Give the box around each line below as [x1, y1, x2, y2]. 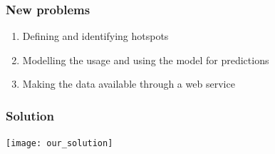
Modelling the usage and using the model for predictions [22, 52, 269, 67]
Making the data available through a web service [22, 76, 235, 91]
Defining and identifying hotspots [22, 29, 169, 43]
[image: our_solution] [6, 138, 113, 149]
